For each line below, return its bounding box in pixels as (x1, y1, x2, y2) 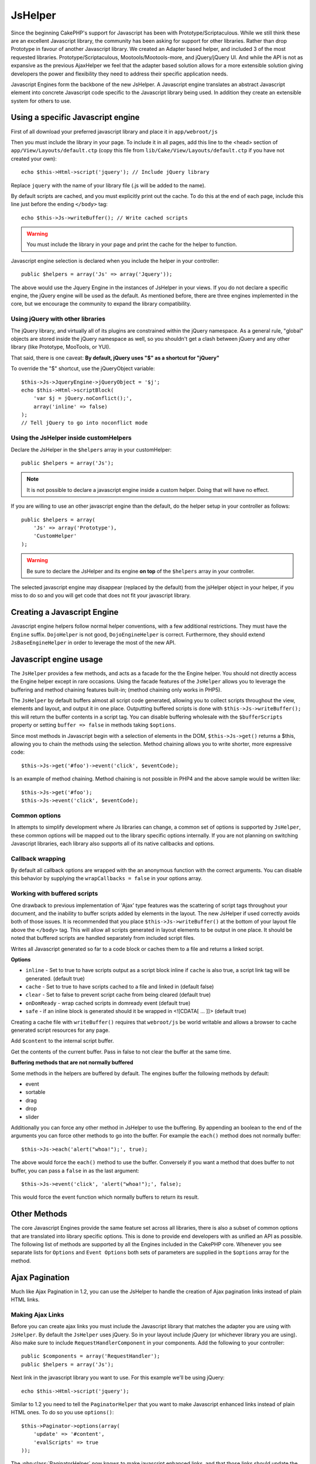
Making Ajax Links (11, 1311, 64, 1319)
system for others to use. (11, 97, 71, 104)
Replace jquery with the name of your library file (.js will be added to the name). (11, 182, 206, 189)
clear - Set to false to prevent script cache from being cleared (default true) (25, 991, 211, 998)
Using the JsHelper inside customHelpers (11, 434, 132, 442)
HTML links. (11, 1296, 40, 1303)
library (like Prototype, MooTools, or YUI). (11, 343, 111, 351)
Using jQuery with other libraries (11, 315, 105, 323)
